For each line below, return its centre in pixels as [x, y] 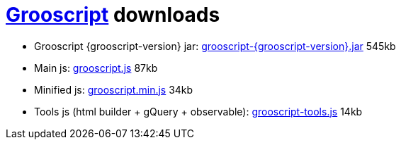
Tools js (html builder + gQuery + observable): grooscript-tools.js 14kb [198, 111]
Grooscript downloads [113, 15]
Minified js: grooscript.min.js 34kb [114, 89]
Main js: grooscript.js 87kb [96, 68]
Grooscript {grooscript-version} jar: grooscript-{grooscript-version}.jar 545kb [215, 46]
